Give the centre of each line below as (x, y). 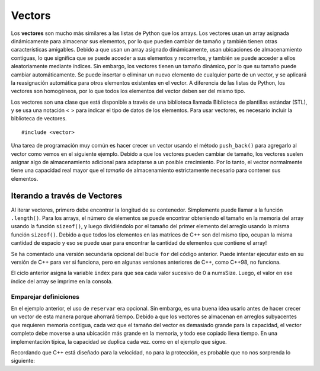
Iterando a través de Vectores (67, 196)
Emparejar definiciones (45, 296)
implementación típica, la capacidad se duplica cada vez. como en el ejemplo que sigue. (119, 341)
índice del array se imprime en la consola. (62, 281)
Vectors (31, 15)
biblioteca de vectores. (39, 119)
